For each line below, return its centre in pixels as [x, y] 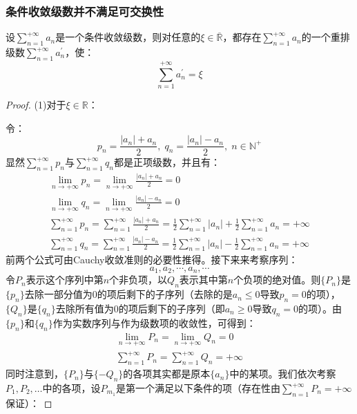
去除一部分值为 [58, 294]
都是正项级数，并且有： [167, 162]
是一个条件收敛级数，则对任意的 [128, 37]
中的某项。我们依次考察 [283, 374]
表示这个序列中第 [65, 280]
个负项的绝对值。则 [277, 280]
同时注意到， [35, 374]
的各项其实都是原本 [167, 374]
